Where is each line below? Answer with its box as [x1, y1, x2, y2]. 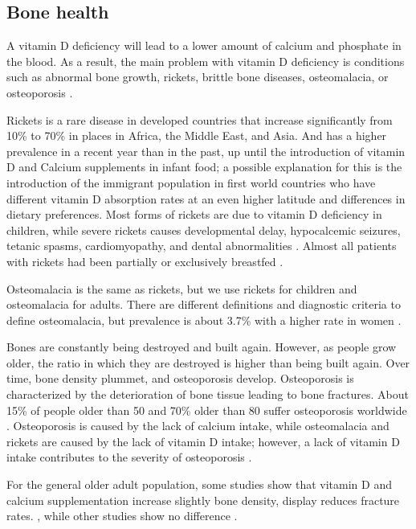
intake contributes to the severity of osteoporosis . [6, 449, 252, 465]
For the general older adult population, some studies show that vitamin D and [6, 476, 392, 493]
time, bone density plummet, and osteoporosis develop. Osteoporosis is [6, 370, 354, 387]
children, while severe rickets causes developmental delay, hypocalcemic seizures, [6, 221, 401, 238]
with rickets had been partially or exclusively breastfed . [6, 252, 283, 269]
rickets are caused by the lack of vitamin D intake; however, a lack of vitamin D [6, 433, 400, 449]
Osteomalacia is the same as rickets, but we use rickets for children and [6, 280, 357, 297]
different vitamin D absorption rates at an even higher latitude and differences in [6, 190, 406, 207]
